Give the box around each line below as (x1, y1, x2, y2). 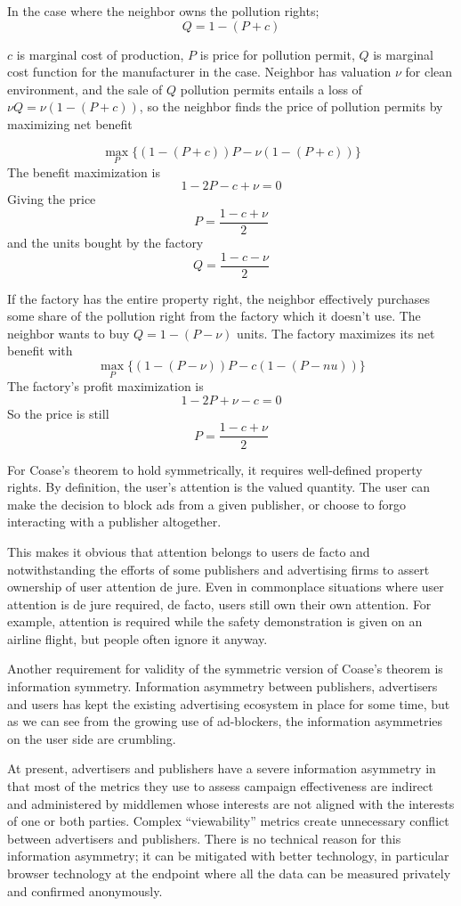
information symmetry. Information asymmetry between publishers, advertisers (7, 677, 438, 696)
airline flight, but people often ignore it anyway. (7, 629, 268, 648)
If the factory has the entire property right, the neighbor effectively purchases (7, 289, 430, 307)
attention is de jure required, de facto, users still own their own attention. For (7, 594, 432, 613)
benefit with (7, 341, 73, 360)
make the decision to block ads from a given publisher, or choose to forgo (7, 494, 407, 513)
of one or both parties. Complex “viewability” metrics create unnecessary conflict (7, 812, 449, 830)
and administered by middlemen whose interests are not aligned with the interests (7, 794, 455, 812)
